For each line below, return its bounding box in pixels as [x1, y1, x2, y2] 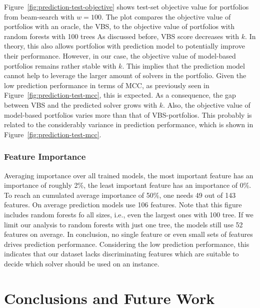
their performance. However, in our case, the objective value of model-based [4, 50, 236, 61]
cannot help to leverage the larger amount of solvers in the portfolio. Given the [4, 70, 246, 81]
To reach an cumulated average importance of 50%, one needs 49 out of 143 [4, 189, 236, 200]
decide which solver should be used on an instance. [4, 258, 159, 268]
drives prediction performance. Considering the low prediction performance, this [4, 238, 249, 249]
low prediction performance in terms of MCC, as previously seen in [4, 80, 209, 90]
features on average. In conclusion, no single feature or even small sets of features [4, 229, 253, 239]
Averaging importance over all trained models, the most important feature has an [4, 170, 253, 180]
